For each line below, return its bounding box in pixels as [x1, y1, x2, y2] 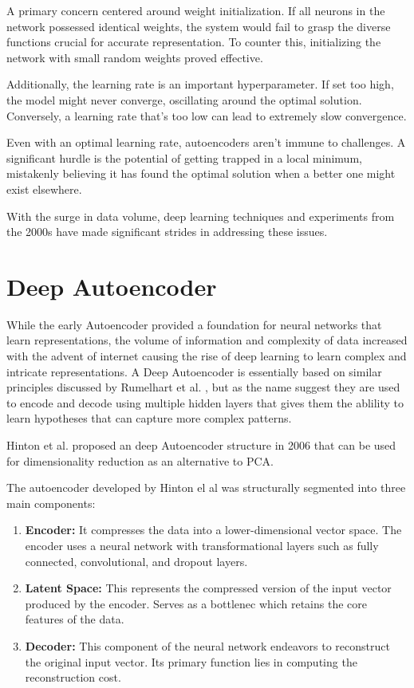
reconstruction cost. [25, 669, 121, 686]
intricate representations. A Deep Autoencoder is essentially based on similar [6, 363, 382, 379]
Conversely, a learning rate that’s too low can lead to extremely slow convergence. [6, 107, 407, 124]
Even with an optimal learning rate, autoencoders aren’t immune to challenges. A [6, 134, 406, 151]
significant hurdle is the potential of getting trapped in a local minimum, [6, 149, 362, 166]
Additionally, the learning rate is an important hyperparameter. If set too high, [6, 76, 394, 92]
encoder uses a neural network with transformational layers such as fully [25, 537, 379, 553]
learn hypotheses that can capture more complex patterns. [6, 410, 292, 427]
